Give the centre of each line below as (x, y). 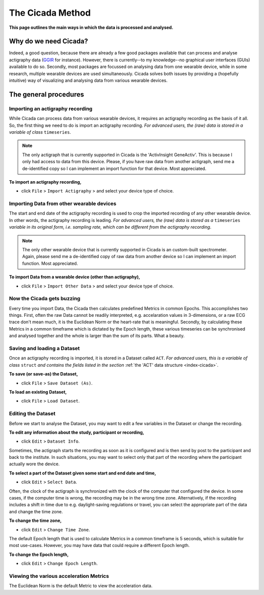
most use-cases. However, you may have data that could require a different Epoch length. (99, 546)
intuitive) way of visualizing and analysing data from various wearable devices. (88, 80)
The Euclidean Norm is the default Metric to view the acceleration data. (81, 586)
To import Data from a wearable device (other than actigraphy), (75, 277)
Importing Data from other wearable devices (63, 204)
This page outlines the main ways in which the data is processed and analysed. (91, 27)
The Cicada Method (50, 13)
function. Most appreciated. (50, 263)
